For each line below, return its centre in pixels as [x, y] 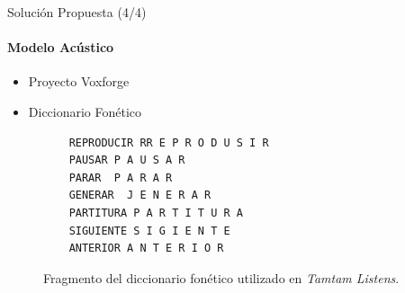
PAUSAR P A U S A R [127, 160]
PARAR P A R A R [121, 178]
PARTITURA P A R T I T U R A [156, 213]
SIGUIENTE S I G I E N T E [149, 231]
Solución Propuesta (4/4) [77, 12]
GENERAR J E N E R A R [140, 195]
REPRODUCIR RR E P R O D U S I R [169, 142]
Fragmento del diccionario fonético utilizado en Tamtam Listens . [221, 277]
